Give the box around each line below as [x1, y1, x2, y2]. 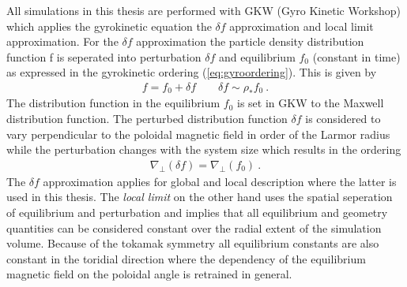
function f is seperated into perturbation [6, 48, 202, 65]
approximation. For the [6, 33, 119, 50]
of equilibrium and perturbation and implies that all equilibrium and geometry [6, 204, 388, 221]
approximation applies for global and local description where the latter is [43, 173, 397, 189]
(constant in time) [312, 48, 401, 65]
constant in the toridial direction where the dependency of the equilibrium [6, 250, 366, 266]
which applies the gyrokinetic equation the [6, 17, 212, 34]
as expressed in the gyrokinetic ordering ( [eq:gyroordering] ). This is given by [6, 64, 377, 80]
